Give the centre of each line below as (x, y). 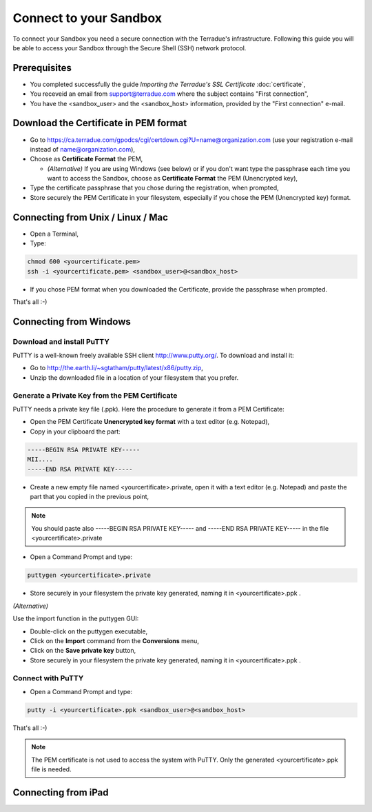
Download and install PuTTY (61, 341)
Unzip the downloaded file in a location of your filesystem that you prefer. (134, 377)
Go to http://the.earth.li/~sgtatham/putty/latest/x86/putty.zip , (116, 368)
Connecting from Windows (72, 322)
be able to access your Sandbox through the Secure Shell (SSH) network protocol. (130, 48)
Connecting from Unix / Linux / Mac (91, 217)
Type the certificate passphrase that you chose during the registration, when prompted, (154, 188)
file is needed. (51, 769)
